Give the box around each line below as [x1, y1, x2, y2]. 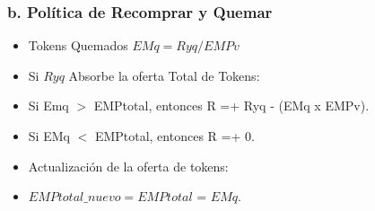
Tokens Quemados [28, 36, 128, 55]
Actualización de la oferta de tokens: [28, 156, 229, 175]
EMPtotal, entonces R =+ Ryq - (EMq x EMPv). [93, 96, 370, 115]
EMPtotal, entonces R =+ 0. [94, 127, 255, 145]
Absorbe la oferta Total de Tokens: [68, 66, 260, 84]
